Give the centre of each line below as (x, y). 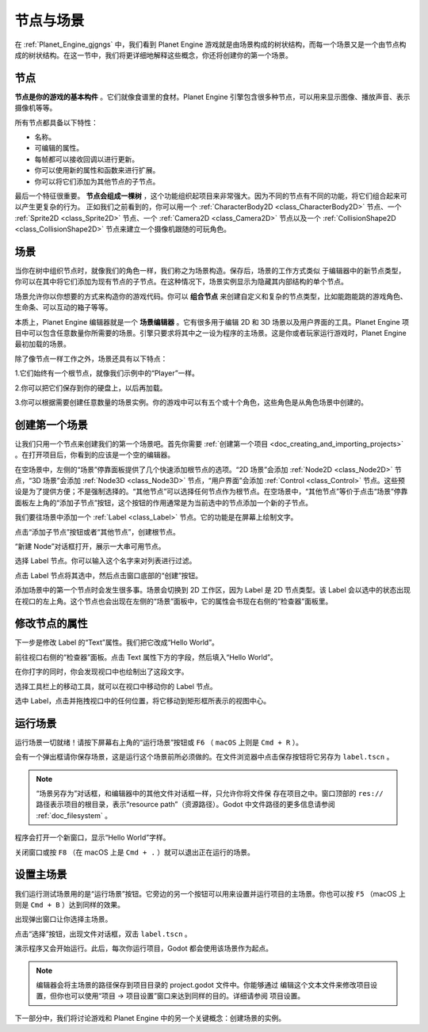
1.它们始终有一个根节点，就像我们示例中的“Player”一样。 (107, 373)
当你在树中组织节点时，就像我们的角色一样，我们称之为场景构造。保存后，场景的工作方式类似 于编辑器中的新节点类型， (210, 271)
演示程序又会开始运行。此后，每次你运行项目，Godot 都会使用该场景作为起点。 (144, 948)
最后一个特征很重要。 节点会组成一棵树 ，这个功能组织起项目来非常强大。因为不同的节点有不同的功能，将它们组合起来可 (211, 196)
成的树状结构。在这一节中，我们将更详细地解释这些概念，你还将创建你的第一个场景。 (153, 55)
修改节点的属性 (51, 624)
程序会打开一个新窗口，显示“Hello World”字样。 (92, 838)
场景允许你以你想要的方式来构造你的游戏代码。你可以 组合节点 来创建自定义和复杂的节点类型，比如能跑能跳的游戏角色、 (211, 296)
